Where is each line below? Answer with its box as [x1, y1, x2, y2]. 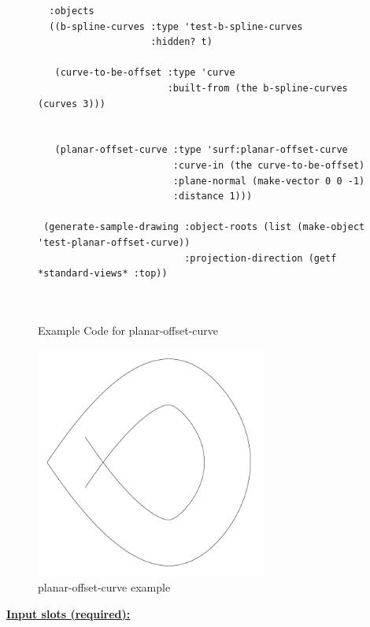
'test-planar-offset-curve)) [38, 236, 191, 248]
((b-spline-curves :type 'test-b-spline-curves [49, 20, 303, 32]
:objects [49, 6, 94, 17]
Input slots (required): [6, 605, 131, 621]
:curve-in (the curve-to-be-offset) [172, 159, 365, 171]
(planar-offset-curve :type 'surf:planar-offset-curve [54, 144, 348, 156]
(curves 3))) [38, 98, 105, 109]
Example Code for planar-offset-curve [38, 321, 219, 338]
